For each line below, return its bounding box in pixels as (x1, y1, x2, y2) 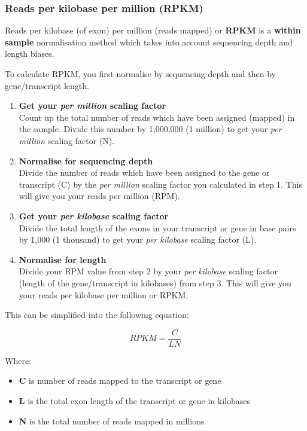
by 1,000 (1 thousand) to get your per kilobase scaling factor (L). (19, 233, 257, 246)
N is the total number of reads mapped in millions (19, 414, 205, 427)
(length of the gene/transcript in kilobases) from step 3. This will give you (19, 276, 291, 289)
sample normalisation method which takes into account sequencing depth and (5, 35, 293, 48)
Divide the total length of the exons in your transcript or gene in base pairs (19, 221, 296, 234)
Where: (5, 354, 31, 366)
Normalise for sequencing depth (19, 154, 153, 167)
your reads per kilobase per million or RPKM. (19, 288, 189, 301)
